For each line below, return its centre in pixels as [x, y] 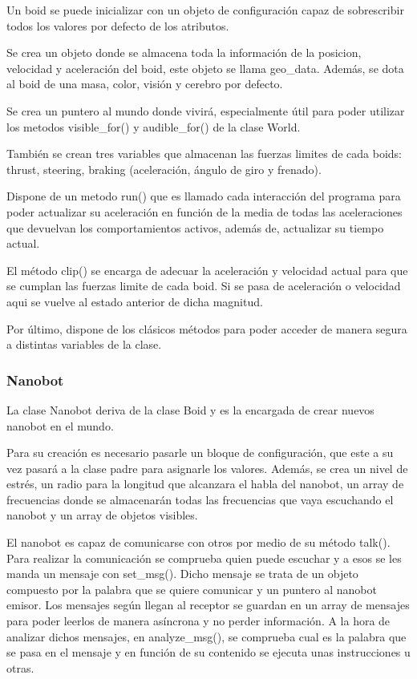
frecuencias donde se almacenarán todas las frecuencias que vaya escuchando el [200, 499]
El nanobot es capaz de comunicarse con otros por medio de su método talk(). [198, 542]
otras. [20, 667]
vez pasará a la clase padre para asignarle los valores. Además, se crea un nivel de [207, 468]
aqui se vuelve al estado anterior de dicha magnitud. [135, 301]
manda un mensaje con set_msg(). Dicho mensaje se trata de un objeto [182, 574]
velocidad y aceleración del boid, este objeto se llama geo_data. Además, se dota [205, 68]
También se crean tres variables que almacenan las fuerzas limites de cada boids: [204, 154]
